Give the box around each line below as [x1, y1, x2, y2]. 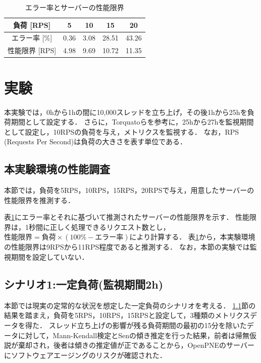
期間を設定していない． [11, 252, 89, 262]
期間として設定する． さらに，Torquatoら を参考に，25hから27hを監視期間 [11, 116, 254, 127]
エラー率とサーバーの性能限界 [25, 2, 124, 12]
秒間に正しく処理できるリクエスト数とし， [28, 221, 170, 232]
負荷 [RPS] [13, 19, 51, 30]
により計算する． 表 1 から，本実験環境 [129, 231, 255, 242]
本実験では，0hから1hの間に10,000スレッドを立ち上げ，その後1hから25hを [4, 106, 247, 117]
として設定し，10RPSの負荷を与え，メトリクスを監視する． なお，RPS [4, 126, 239, 137]
